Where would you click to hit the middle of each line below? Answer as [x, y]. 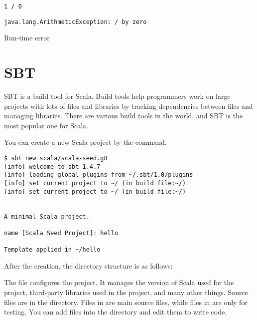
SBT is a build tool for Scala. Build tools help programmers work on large [117, 96]
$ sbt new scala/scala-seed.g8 [56, 158]
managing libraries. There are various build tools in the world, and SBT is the [124, 116]
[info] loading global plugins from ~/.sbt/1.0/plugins [99, 175]
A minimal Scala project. [47, 216]
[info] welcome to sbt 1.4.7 [52, 166]
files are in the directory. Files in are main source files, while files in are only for [126, 302]
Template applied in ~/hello [52, 250]
